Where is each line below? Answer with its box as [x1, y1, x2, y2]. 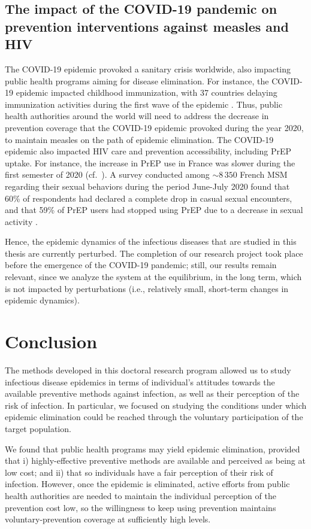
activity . [5, 215, 38, 227]
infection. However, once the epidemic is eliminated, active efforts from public [5, 478, 290, 490]
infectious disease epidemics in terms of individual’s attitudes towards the [5, 375, 275, 388]
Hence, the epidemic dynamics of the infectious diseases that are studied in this [5, 235, 297, 248]
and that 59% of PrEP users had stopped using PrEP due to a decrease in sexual [5, 203, 303, 216]
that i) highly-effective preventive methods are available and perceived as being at [5, 454, 306, 467]
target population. [5, 422, 71, 434]
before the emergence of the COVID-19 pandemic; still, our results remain [5, 259, 277, 271]
